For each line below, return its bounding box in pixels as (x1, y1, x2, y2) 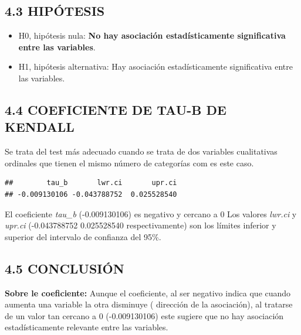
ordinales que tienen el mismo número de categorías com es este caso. (5, 156, 254, 169)
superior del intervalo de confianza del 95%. (5, 230, 161, 242)
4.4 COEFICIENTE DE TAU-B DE (5, 100, 226, 118)
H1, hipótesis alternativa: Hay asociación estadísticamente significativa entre (18, 60, 293, 73)
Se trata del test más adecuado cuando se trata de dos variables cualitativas (5, 145, 278, 158)
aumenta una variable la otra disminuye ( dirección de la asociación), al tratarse (5, 298, 293, 310)
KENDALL (5, 118, 75, 136)
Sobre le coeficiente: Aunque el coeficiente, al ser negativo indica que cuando (5, 286, 291, 299)
